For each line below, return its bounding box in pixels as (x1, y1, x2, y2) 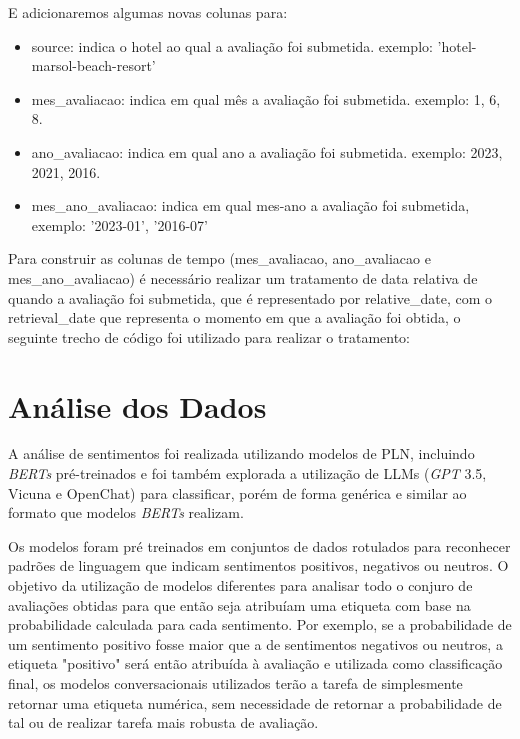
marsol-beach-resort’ (31, 55, 156, 76)
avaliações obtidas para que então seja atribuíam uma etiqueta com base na (8, 594, 471, 615)
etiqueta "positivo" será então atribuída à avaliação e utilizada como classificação (8, 653, 503, 674)
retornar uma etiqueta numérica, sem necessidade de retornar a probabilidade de (8, 692, 502, 713)
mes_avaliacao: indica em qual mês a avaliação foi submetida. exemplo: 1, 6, (31, 88, 501, 109)
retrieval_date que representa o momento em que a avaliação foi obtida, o (8, 307, 461, 328)
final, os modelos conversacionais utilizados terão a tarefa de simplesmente (8, 672, 463, 693)
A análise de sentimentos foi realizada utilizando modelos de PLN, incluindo (8, 443, 475, 464)
